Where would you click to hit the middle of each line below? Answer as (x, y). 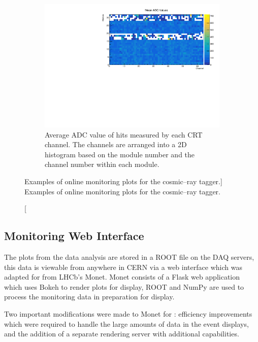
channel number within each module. (102, 164)
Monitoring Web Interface (74, 236)
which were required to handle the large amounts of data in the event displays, (126, 323)
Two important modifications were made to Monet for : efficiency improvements (128, 314)
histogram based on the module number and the (120, 154)
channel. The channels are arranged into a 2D (116, 144)
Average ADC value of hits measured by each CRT (124, 134)
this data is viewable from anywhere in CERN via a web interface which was (123, 267)
